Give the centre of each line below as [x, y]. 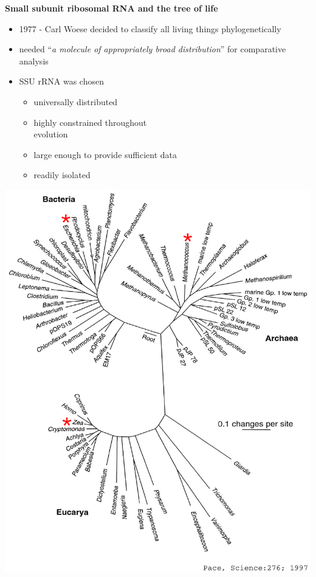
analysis [34, 60]
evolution [51, 134]
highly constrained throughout [90, 122]
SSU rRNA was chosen [61, 81]
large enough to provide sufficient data [105, 154]
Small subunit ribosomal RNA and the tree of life [112, 8]
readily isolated [62, 175]
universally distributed [76, 101]
